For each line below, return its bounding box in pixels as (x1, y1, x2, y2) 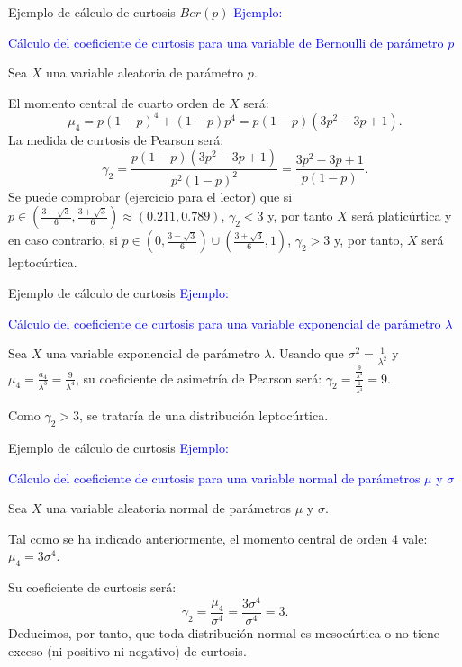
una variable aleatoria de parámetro (45, 63, 244, 82)
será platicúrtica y (351, 206, 452, 225)
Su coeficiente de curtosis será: (8, 578, 177, 597)
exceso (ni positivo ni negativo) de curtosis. (8, 641, 247, 660)
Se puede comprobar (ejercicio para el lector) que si (8, 186, 293, 205)
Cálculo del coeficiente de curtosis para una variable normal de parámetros (8, 468, 421, 487)
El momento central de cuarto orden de (8, 93, 225, 112)
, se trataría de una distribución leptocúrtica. (79, 406, 329, 425)
